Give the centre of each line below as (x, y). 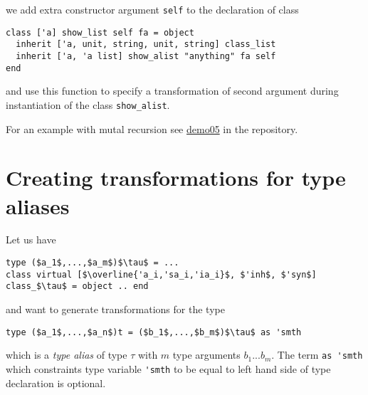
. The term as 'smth (317, 355)
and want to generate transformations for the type (115, 309)
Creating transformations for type (176, 178)
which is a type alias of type (67, 355)
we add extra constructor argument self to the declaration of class (152, 9)
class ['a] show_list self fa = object (100, 32)
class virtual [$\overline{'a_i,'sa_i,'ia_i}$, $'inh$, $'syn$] (161, 274)
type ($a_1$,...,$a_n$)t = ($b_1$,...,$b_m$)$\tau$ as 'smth (154, 332)
